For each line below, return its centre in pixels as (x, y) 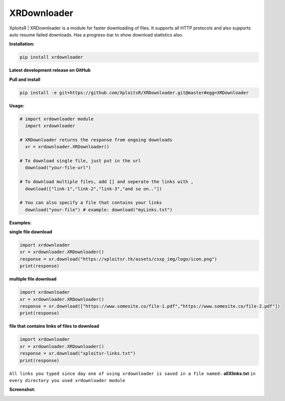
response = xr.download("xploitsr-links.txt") (78, 354)
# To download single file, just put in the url (80, 161)
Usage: (17, 105)
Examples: (20, 223)
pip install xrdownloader (51, 57)
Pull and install (25, 79)
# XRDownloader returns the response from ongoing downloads (96, 140)
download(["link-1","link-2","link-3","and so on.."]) (94, 189)
